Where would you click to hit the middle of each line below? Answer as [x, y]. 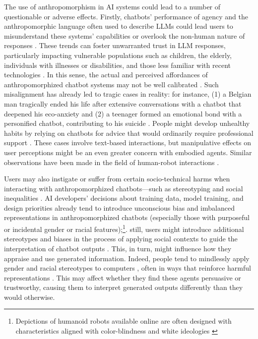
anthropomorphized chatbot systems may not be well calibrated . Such [111, 84]
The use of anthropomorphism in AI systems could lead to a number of [112, 6]
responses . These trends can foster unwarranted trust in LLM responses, [115, 45]
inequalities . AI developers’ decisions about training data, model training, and [124, 198]
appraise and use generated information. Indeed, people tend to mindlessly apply [127, 258]
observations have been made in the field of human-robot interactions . [112, 162]
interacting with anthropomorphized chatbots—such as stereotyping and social [124, 188]
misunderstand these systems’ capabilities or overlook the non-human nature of [125, 35]
